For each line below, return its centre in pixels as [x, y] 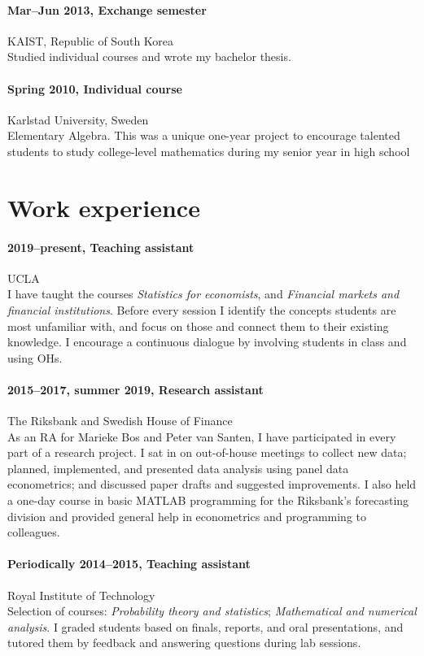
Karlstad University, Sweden [78, 119]
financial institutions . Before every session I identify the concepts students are [202, 309]
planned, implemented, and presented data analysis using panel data [178, 468]
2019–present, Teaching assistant [101, 247]
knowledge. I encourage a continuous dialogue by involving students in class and [207, 342]
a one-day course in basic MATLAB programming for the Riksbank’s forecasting [208, 500]
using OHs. [35, 357]
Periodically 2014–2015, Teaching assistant [129, 564]
